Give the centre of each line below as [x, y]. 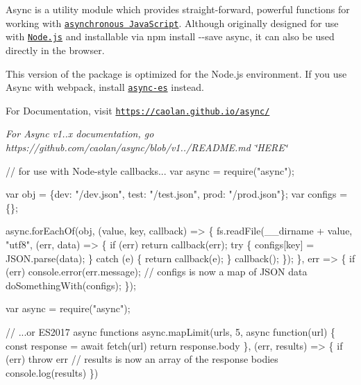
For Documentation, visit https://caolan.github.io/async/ [138, 110]
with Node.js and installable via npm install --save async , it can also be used [170, 36]
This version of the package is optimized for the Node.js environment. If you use [176, 73]
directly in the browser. [55, 50]
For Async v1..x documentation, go [80, 134]
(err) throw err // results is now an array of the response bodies [142, 359]
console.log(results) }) [52, 372]
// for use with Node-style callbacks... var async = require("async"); [150, 170]
